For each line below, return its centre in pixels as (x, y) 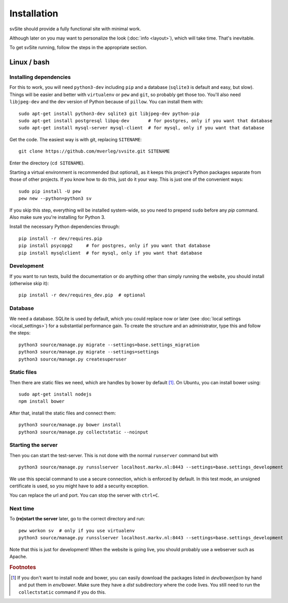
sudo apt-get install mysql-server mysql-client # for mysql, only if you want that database (142, 128)
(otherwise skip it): (29, 284)
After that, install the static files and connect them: (63, 413)
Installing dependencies (40, 77)
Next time (22, 508)
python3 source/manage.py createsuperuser (73, 359)
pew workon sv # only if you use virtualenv (77, 531)
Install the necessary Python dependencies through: (65, 227)
